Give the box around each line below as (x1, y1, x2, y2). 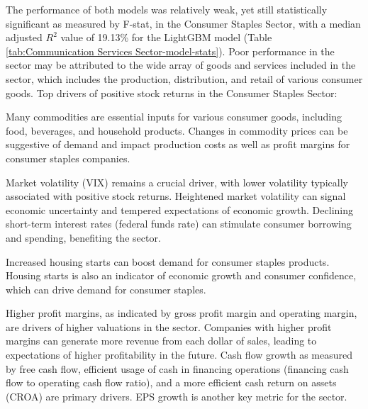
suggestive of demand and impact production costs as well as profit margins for (6, 137, 350, 152)
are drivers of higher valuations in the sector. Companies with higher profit (6, 319, 332, 334)
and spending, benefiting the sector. (6, 230, 161, 245)
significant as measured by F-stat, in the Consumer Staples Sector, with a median (6, 16, 361, 30)
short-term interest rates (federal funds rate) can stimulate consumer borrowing (6, 216, 352, 231)
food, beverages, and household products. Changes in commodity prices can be (6, 123, 348, 138)
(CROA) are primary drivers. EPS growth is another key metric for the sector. (6, 388, 347, 403)
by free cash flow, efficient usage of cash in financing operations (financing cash (6, 361, 349, 376)
